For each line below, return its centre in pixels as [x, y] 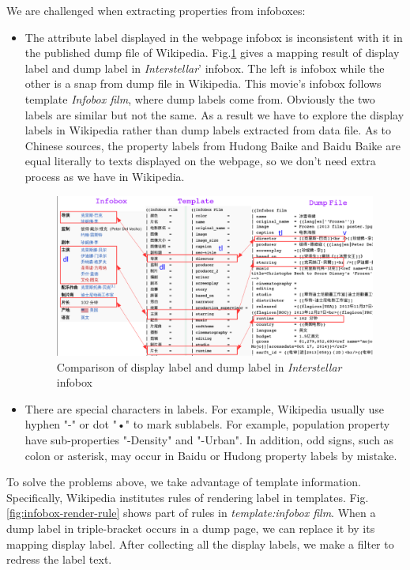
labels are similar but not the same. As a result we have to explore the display [214, 114]
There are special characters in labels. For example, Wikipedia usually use [205, 408]
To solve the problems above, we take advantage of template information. [184, 482]
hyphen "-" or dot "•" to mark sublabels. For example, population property [207, 424]
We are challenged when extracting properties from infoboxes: [156, 10]
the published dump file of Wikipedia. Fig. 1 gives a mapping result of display [212, 53]
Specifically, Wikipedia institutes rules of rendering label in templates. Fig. [188, 497]
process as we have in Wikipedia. [105, 176]
